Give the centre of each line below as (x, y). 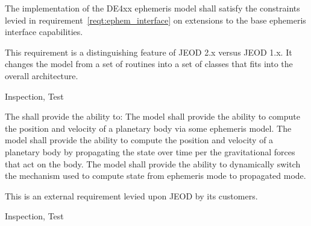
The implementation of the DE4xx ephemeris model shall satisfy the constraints (152, 8)
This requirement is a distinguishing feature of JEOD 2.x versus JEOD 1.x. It (149, 52)
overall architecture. (42, 75)
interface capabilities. (44, 32)
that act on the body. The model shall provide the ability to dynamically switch (153, 163)
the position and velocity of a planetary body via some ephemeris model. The (148, 128)
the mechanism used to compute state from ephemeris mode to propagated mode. (155, 176)
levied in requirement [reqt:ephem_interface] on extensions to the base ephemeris (155, 20)
